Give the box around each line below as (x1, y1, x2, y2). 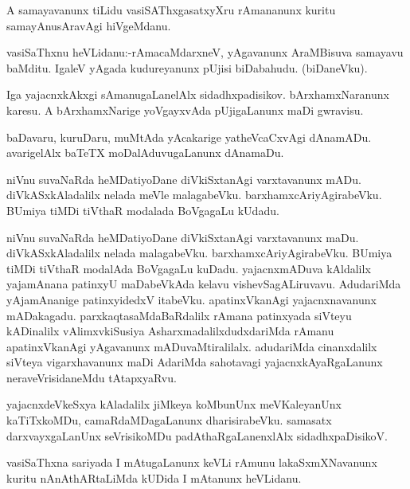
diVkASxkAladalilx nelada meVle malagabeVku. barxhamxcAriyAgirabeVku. (6, 186, 382, 203)
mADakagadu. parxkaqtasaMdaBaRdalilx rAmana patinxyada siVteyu (6, 307, 352, 323)
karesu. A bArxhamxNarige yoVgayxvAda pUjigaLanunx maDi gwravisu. (6, 101, 364, 118)
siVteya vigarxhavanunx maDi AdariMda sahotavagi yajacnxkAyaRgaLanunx (6, 354, 383, 370)
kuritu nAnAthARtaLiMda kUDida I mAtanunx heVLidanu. (6, 469, 302, 486)
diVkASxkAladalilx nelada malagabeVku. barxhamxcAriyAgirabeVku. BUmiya (6, 244, 392, 261)
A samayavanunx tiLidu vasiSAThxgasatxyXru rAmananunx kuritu (6, 2, 336, 18)
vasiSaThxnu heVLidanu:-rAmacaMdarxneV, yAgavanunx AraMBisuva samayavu (6, 44, 404, 61)
